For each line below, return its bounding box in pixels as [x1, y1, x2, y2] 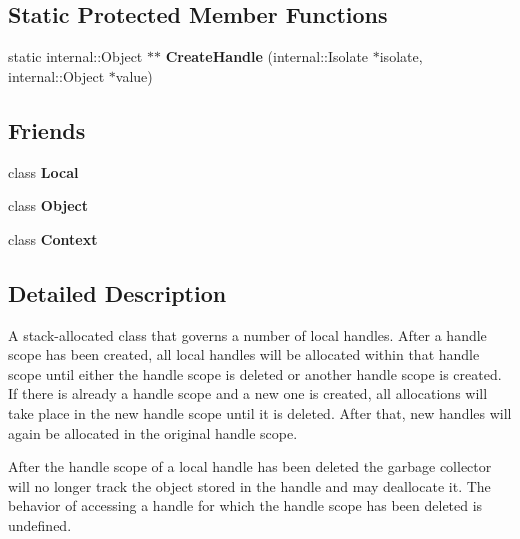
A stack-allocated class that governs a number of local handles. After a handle [8, 324, 487, 345]
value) [115, 65, 153, 86]
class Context [8, 228, 98, 249]
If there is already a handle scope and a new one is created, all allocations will [8, 383, 488, 404]
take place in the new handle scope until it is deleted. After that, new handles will [8, 402, 512, 423]
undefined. [8, 514, 72, 535]
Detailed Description [8, 277, 227, 308]
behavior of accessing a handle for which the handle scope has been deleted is [8, 495, 483, 516]
